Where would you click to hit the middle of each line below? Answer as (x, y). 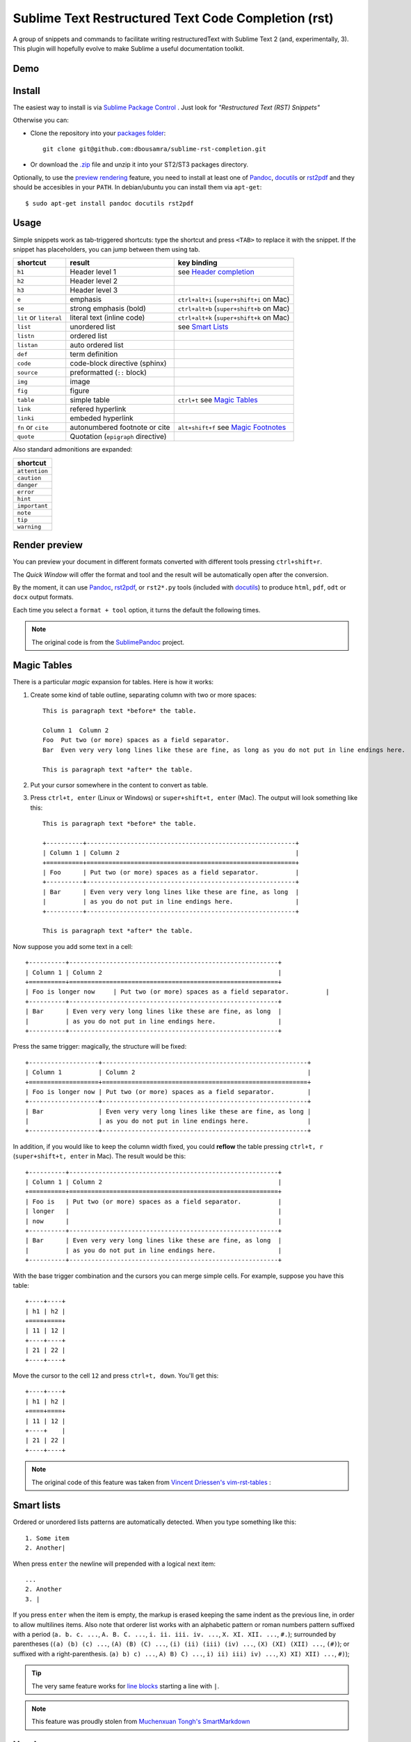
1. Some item (47, 1538)
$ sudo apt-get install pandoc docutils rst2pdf (110, 203)
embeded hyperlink (102, 418)
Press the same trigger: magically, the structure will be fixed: (100, 1047)
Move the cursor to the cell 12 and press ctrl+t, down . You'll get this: (116, 1375)
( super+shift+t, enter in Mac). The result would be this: (99, 1156)
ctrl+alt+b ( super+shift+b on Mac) (234, 309)
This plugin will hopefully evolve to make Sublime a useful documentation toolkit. (129, 48)
